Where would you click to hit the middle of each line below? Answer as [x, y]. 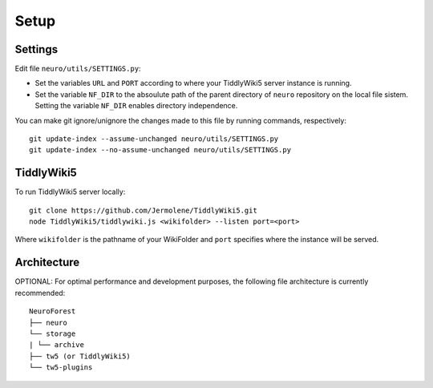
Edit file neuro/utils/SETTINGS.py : [78, 69]
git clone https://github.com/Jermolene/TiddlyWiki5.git [144, 210]
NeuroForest [53, 311]
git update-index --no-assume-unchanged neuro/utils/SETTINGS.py [160, 150]
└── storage [53, 333]
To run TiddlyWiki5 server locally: [70, 192]
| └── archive [57, 345]
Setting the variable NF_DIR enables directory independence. [136, 106]
